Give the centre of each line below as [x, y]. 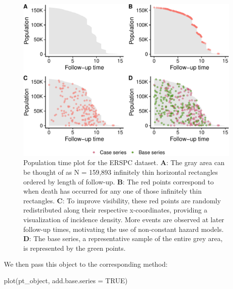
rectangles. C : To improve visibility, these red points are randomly [122, 200]
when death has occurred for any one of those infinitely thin [113, 191]
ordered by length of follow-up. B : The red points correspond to [119, 181]
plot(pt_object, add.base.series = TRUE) [66, 280]
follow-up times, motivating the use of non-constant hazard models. [124, 229]
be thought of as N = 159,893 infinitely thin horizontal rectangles [121, 172]
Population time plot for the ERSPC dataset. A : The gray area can [124, 162]
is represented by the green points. [75, 248]
